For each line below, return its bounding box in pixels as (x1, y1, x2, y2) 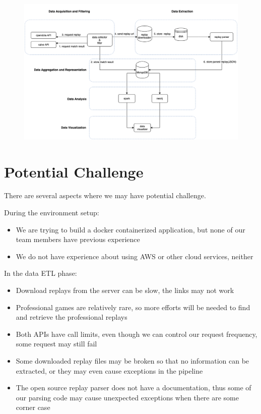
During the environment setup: (4, 207, 99, 218)
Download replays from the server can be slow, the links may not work (16, 285, 234, 295)
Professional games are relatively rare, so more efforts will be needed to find (16, 302, 250, 312)
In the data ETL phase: (4, 268, 77, 278)
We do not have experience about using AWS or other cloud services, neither (16, 251, 253, 261)
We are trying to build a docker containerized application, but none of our (16, 224, 245, 234)
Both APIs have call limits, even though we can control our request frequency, (16, 328, 257, 339)
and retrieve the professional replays (16, 312, 127, 322)
